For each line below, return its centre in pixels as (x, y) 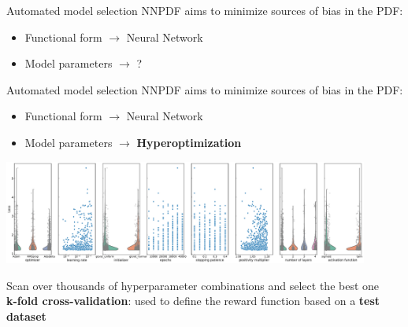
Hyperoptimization (189, 142)
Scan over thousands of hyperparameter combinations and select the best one (193, 285)
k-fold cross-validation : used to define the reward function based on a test (193, 301)
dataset (26, 316)
